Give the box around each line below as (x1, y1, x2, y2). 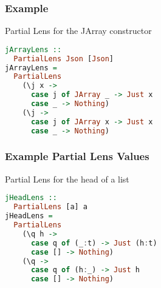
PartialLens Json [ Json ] (13, 54, 114, 63)
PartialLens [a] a (13, 203, 88, 212)
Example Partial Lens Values (5, 149, 149, 164)
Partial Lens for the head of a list (5, 172, 129, 185)
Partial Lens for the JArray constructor (5, 24, 152, 37)
